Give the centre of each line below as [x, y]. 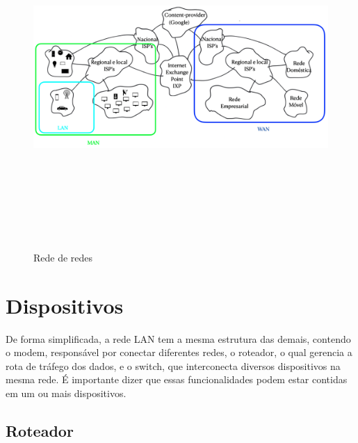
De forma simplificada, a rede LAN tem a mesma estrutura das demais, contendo [178, 338]
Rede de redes [63, 257]
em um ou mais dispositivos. [66, 393]
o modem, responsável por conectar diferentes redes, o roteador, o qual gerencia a [179, 352]
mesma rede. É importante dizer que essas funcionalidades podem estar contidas [177, 379]
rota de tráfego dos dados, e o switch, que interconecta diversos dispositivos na [173, 365]
